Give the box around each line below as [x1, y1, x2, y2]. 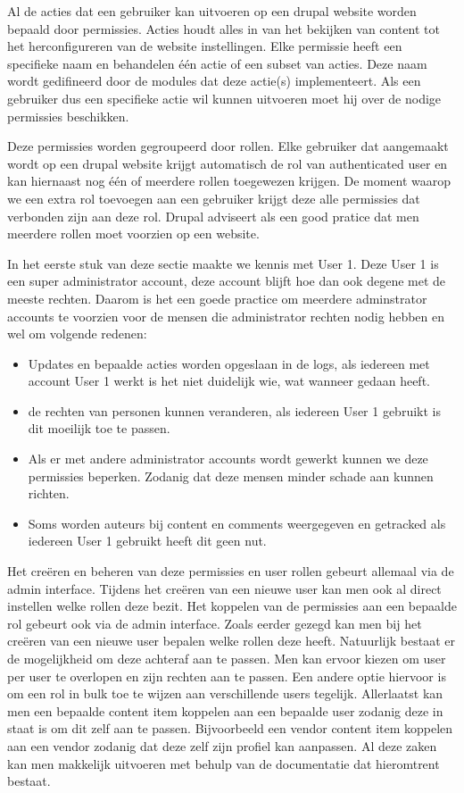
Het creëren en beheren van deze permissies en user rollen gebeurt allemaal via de [7, 562, 454, 580]
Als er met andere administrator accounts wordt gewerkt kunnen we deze [28, 449, 428, 468]
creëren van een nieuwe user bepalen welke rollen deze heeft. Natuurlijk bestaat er [7, 631, 456, 650]
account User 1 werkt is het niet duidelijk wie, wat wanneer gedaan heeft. [28, 371, 430, 390]
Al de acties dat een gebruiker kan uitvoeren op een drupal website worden [7, 2, 417, 20]
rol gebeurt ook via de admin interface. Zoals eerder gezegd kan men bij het [7, 614, 422, 632]
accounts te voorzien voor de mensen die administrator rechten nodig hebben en [7, 306, 445, 325]
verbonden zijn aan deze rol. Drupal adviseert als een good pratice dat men [7, 206, 419, 225]
